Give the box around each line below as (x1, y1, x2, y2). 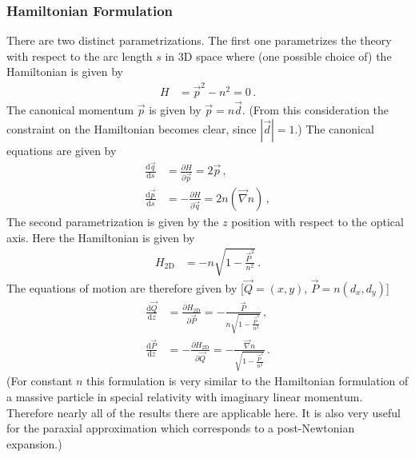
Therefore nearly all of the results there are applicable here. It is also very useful (6, 404, 401, 420)
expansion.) (6, 435, 62, 452)
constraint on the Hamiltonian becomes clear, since (6, 120, 257, 137)
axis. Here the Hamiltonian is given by (6, 229, 195, 245)
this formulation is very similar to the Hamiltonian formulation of (86, 372, 409, 389)
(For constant (6, 372, 73, 389)
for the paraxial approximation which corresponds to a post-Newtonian (6, 420, 355, 436)
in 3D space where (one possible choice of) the (165, 47, 392, 64)
